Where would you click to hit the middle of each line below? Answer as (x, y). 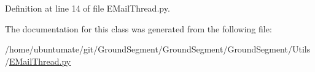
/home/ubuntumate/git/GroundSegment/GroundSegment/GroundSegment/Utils (158, 49)
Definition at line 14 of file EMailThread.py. (87, 8)
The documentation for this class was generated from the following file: (138, 28)
